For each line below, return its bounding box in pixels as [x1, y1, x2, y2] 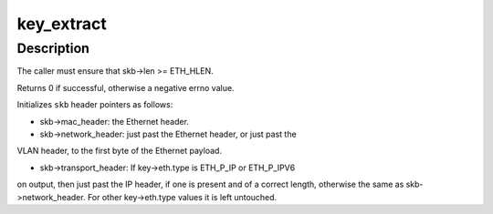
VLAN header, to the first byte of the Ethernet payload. [16, 146, 223, 157]
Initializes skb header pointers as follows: [16, 99, 173, 110]
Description [16, 40, 90, 56]
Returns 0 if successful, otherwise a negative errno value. [16, 82, 235, 93]
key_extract [16, 14, 107, 34]
